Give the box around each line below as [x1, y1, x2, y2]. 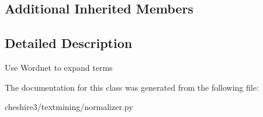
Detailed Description [5, 34, 133, 52]
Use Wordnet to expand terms [5, 61, 113, 73]
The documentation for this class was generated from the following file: [5, 81, 259, 93]
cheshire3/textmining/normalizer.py [5, 101, 133, 113]
